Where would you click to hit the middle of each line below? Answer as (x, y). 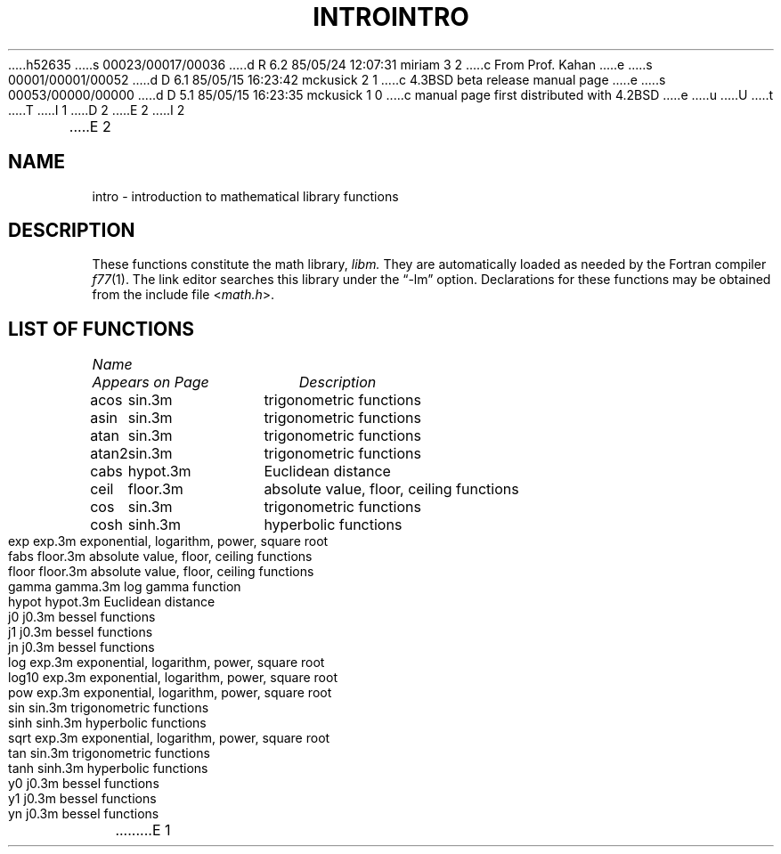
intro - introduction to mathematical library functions (245, 196)
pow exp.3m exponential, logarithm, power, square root (170, 693)
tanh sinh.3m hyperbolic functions (108, 769)
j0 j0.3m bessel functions (82, 617)
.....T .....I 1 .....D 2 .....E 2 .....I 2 (97, 110)
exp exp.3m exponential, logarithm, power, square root (168, 541)
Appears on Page (151, 382)
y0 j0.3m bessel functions (84, 784)
